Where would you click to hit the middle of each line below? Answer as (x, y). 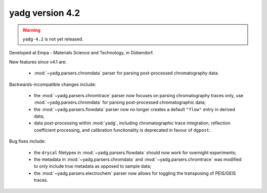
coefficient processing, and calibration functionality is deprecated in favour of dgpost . (122, 130)
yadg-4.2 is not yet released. (53, 39)
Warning (31, 30)
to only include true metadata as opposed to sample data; (93, 166)
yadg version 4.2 (44, 13)
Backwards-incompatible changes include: (53, 84)
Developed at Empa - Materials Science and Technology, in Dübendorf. (82, 53)
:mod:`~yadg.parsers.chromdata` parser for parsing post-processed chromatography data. (127, 73)
